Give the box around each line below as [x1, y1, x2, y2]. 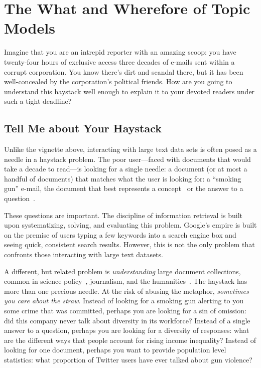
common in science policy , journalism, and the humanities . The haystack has [4, 276, 247, 286]
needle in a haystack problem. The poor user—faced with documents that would [4, 153, 251, 164]
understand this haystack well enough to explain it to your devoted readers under [4, 86, 255, 96]
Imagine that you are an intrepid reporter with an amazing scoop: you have [4, 47, 236, 57]
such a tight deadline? [4, 96, 72, 106]
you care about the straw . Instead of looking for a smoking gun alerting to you [4, 295, 243, 306]
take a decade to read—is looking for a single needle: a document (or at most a [4, 163, 247, 174]
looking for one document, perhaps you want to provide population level [4, 344, 226, 355]
